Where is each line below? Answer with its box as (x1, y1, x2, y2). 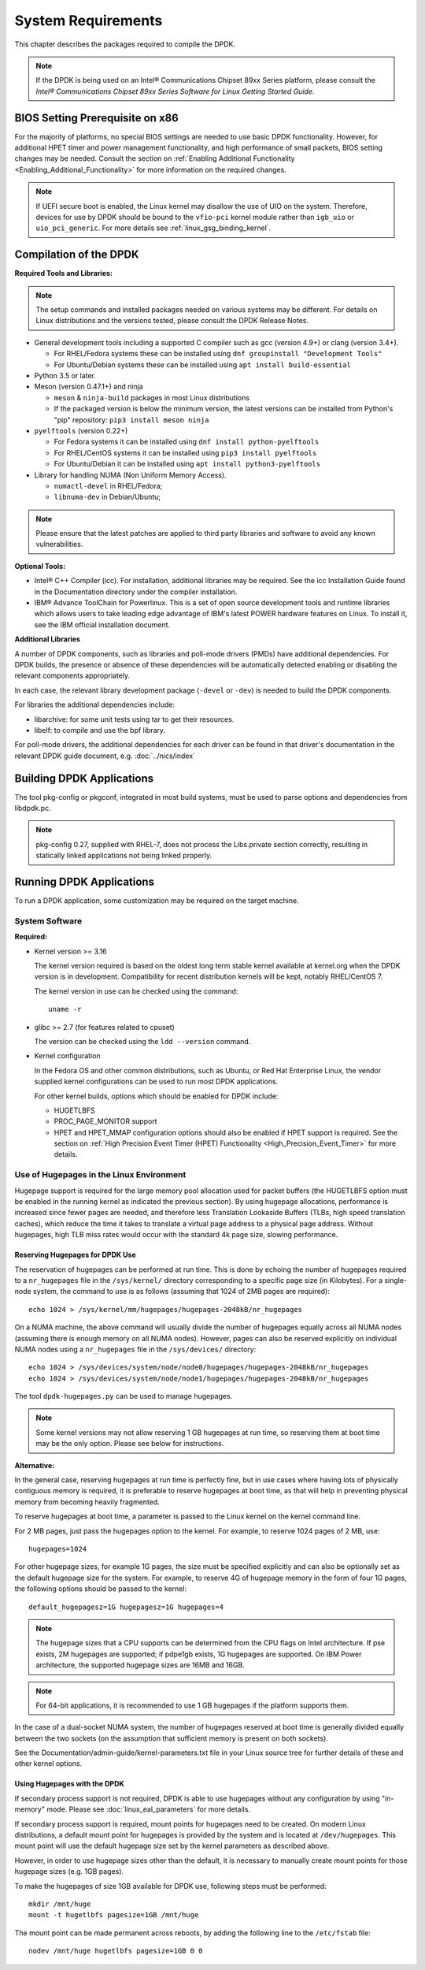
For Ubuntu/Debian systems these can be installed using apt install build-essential (54, 359, 352, 370)
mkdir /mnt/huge (28, 1899, 91, 1909)
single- (384, 1275, 408, 1284)
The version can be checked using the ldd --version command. (34, 1036, 251, 1046)
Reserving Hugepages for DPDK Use (14, 1250, 137, 1260)
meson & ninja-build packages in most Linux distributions (54, 392, 250, 402)
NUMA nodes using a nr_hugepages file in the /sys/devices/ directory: (14, 1344, 257, 1354)
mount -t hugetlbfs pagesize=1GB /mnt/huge (28, 1911, 199, 1920)
